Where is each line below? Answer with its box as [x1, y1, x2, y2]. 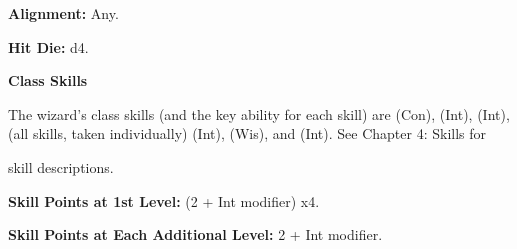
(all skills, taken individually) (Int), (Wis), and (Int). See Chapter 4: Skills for [8, 123, 487, 144]
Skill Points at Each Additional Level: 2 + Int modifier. [8, 224, 383, 245]
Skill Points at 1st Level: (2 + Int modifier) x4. [8, 190, 320, 211]
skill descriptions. [8, 156, 114, 177]
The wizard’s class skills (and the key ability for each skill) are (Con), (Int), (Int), [8, 103, 510, 124]
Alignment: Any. [8, 3, 119, 23]
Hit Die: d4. [8, 36, 89, 57]
